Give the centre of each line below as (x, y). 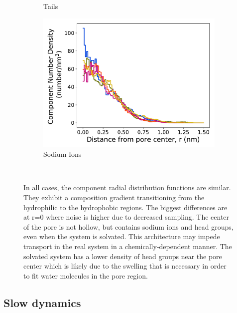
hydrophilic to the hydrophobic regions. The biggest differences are (125, 207)
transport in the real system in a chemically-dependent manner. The (128, 246)
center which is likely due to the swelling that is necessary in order (125, 266)
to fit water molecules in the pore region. (86, 275)
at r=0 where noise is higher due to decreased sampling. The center (126, 217)
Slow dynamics (42, 302)
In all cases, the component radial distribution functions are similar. (127, 187)
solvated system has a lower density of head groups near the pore (123, 256)
